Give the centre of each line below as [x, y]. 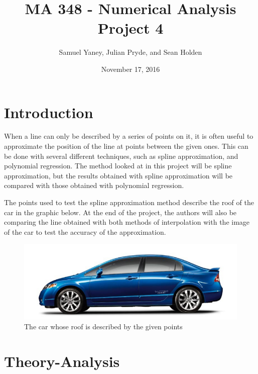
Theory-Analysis [62, 361]
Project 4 [131, 28]
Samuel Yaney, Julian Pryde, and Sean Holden [131, 52]
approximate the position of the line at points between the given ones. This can [126, 146]
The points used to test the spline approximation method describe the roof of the [129, 202]
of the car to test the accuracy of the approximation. [85, 231]
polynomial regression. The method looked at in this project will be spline [118, 166]
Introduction [49, 112]
